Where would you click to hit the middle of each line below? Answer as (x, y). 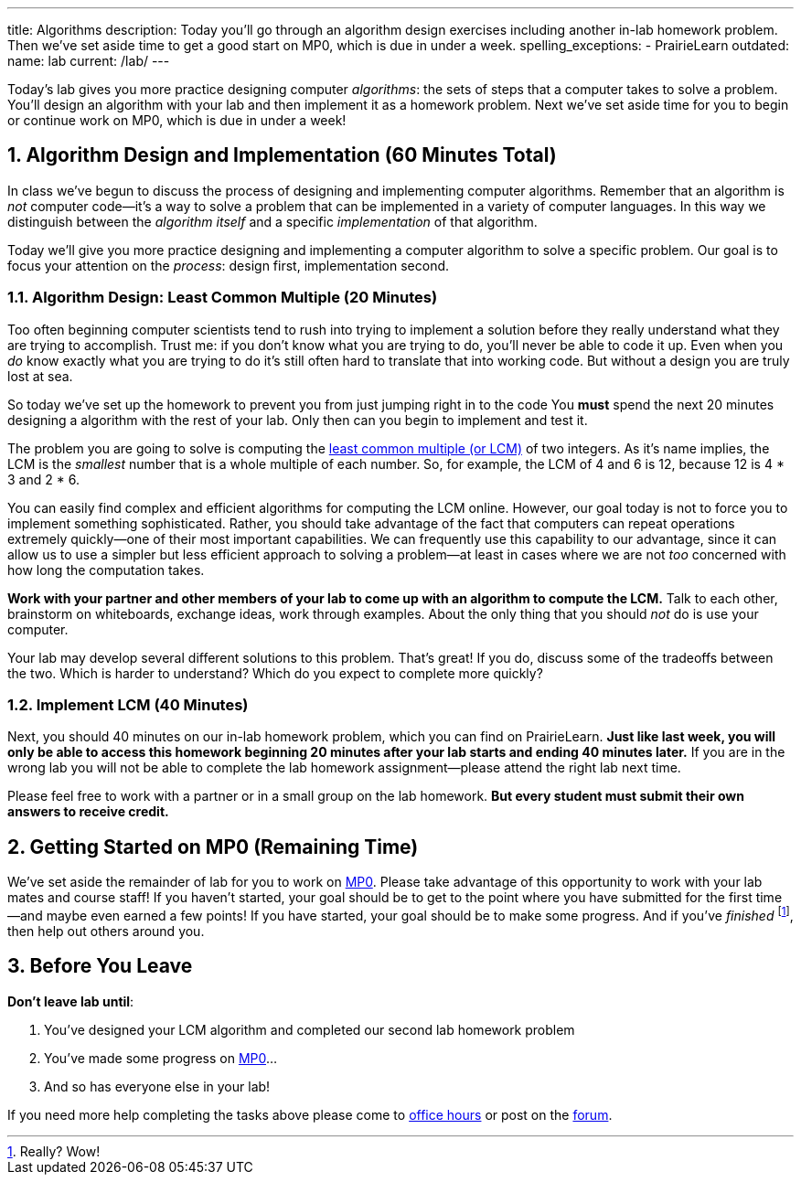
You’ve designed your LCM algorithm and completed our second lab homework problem (310, 1029)
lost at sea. (40, 376)
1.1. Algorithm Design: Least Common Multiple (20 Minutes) (223, 298)
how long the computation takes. (106, 570)
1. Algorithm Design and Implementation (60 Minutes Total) (282, 155)
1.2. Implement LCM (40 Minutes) (128, 704)
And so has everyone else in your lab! (157, 1086)
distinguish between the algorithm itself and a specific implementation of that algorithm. (272, 221)
